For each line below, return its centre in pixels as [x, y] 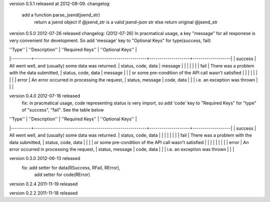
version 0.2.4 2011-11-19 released [43, 184]
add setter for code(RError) [62, 174]
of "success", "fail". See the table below [63, 110]
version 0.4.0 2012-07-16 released [45, 96]
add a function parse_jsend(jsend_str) [61, 15]
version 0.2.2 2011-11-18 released [43, 193]
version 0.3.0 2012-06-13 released [45, 158]
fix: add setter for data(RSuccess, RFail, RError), [71, 167]
